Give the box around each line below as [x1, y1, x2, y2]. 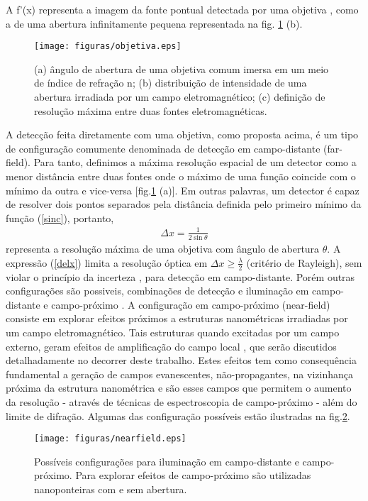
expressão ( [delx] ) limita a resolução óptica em [6, 255, 208, 270]
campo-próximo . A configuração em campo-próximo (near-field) [51, 297, 330, 312]
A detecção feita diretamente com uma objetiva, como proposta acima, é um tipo [6, 127, 359, 142]
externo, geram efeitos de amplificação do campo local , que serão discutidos [6, 338, 337, 353]
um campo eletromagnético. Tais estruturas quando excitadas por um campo [6, 325, 340, 340]
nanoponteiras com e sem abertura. [34, 482, 187, 497]
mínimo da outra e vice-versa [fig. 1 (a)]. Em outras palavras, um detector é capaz [6, 182, 359, 197]
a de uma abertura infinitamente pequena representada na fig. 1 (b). [6, 16, 303, 31]
